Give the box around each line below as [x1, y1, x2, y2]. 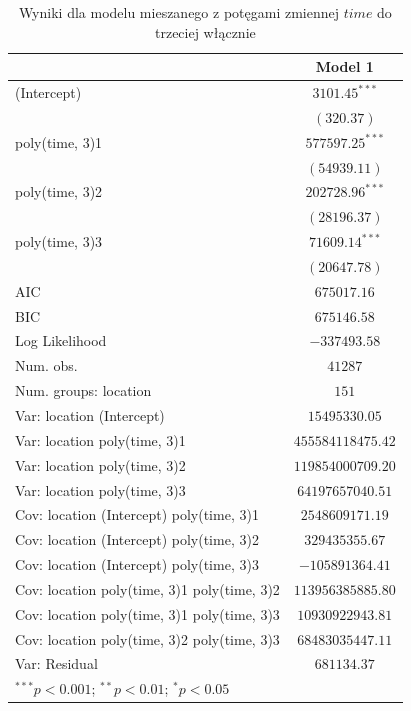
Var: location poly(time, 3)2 [15, 454, 186, 475]
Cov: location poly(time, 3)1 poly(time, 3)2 [15, 578, 280, 599]
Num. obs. [15, 355, 78, 376]
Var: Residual [15, 653, 98, 674]
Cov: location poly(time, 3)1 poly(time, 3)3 [15, 603, 280, 624]
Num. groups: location [15, 380, 152, 401]
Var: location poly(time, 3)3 [15, 479, 186, 500]
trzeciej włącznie [154, 21, 256, 42]
